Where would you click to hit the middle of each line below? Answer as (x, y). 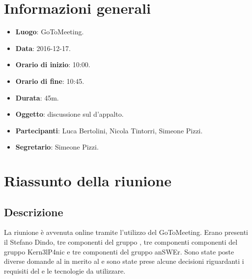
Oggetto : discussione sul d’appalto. (70, 114)
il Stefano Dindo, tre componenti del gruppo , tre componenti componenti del (121, 242)
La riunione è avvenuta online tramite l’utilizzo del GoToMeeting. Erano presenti (126, 232)
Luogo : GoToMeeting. (50, 32)
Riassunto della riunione (88, 181)
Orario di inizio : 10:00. (53, 64)
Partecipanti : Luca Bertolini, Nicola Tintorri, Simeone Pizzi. (109, 130)
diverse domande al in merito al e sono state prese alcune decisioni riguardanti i (124, 261)
